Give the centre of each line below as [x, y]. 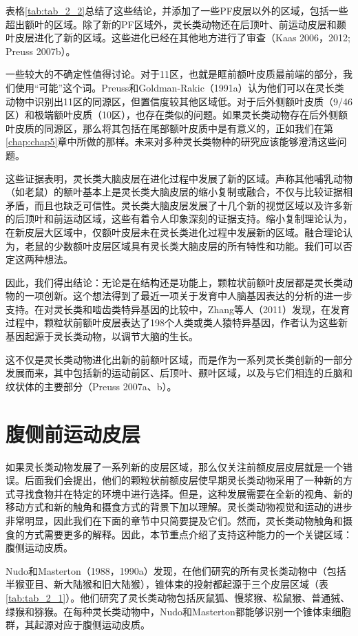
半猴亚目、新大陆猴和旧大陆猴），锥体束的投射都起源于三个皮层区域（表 [167, 584]
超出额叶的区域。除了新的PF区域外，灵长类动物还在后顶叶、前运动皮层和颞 [176, 24]
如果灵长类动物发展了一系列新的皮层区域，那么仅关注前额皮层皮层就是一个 [174, 466]
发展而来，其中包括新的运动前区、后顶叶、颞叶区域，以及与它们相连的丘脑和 [179, 373]
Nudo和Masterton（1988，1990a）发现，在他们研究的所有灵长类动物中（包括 [176, 570]
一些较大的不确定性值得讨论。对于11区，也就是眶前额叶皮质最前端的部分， [174, 74]
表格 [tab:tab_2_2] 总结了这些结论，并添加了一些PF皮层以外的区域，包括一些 [177, 10]
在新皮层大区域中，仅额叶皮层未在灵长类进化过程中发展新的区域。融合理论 [174, 232]
